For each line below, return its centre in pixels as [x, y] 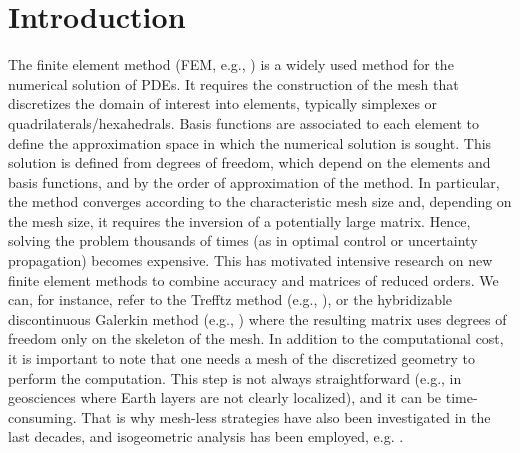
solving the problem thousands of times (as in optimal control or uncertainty [243, 240]
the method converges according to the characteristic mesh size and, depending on [260, 201]
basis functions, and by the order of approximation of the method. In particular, [254, 181]
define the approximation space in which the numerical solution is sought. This [250, 142]
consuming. [42, 416]
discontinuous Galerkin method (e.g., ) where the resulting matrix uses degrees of [257, 318]
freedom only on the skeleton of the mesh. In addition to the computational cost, [256, 338]
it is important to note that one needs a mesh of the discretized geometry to [242, 358]
